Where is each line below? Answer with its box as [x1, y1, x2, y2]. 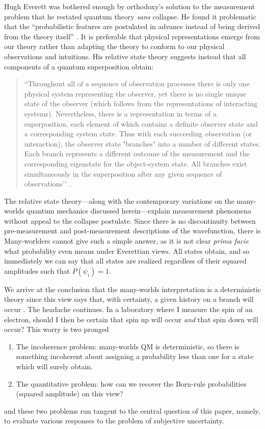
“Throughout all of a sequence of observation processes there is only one [24, 78, 250, 89]
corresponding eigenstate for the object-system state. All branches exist [24, 158, 247, 169]
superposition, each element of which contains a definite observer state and [24, 118, 258, 129]
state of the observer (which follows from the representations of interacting [24, 98, 257, 109]
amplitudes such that [4, 265, 70, 276]
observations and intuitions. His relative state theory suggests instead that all [4, 51, 246, 61]
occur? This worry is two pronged [4, 324, 109, 335]
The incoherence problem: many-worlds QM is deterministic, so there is [16, 341, 240, 351]
